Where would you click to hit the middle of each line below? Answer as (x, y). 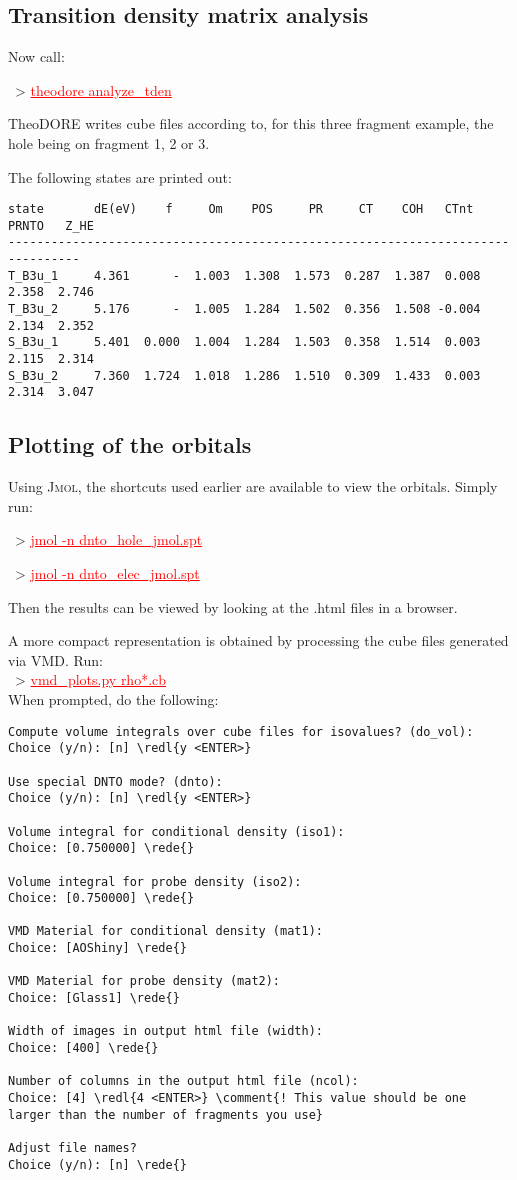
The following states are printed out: (120, 176)
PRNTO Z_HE (51, 225)
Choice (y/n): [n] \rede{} (97, 1164)
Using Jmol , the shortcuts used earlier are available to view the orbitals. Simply (253, 486)
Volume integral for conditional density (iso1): (176, 831)
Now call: (36, 56)
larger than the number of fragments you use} (165, 1114)
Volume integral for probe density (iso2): (155, 881)
